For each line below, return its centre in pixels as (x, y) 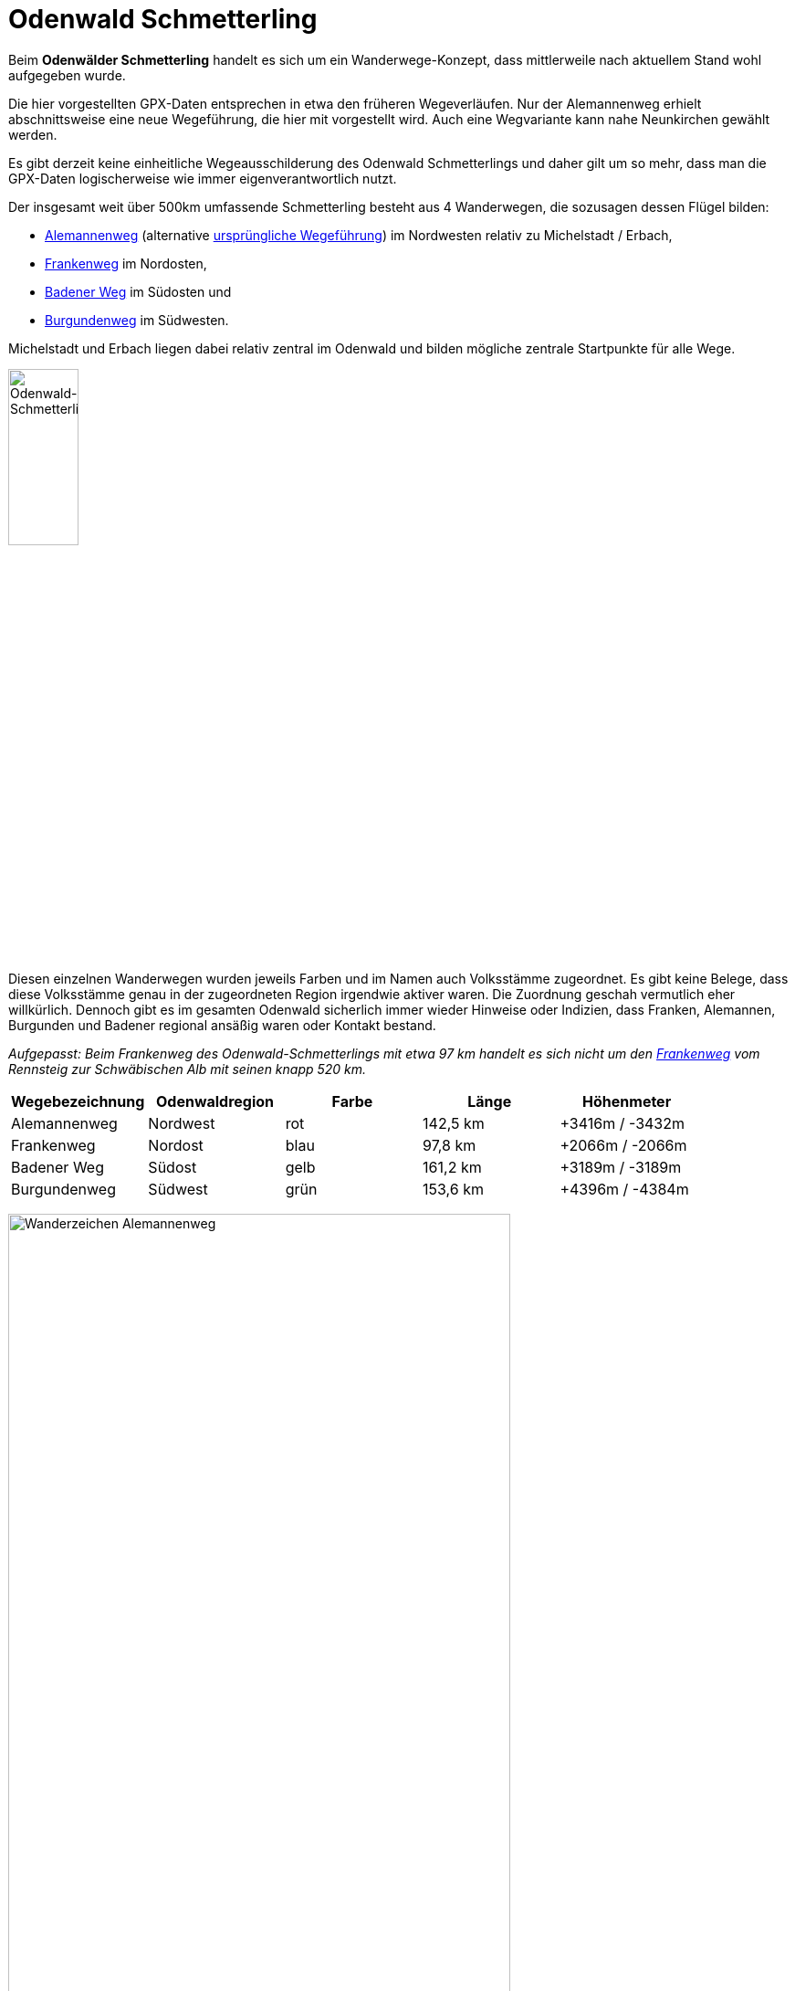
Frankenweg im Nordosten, (126, 263)
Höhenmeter (627, 1102)
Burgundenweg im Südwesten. (137, 320)
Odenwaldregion (215, 1102)
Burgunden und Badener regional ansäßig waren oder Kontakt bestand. (222, 1026)
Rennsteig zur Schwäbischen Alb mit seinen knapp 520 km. (188, 1069)
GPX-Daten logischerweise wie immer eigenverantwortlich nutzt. (203, 178)
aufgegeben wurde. (67, 75)
